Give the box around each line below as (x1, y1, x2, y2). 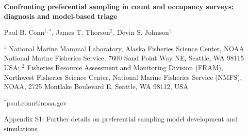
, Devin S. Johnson (113, 27, 169, 37)
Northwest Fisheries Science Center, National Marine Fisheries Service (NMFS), (4, 72, 242, 82)
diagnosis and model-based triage (4, 11, 117, 21)
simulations (4, 123, 37, 133)
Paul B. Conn (4, 27, 45, 37)
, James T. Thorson (51, 27, 110, 37)
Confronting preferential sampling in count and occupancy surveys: (4, 1, 234, 11)
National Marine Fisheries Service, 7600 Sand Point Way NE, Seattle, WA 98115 (4, 53, 244, 63)
